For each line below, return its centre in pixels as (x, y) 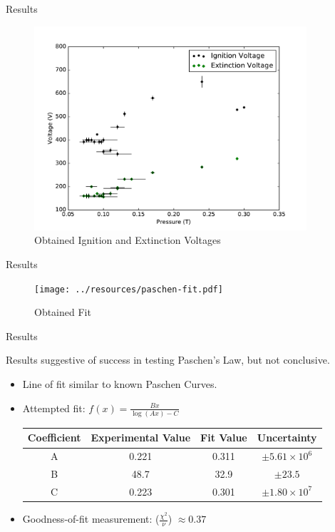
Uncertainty (287, 438)
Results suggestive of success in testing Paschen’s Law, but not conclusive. (168, 360)
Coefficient (54, 438)
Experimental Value (141, 438)
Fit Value (224, 438)
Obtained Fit (63, 312)
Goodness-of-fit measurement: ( (91, 519)
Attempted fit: (54, 408)
